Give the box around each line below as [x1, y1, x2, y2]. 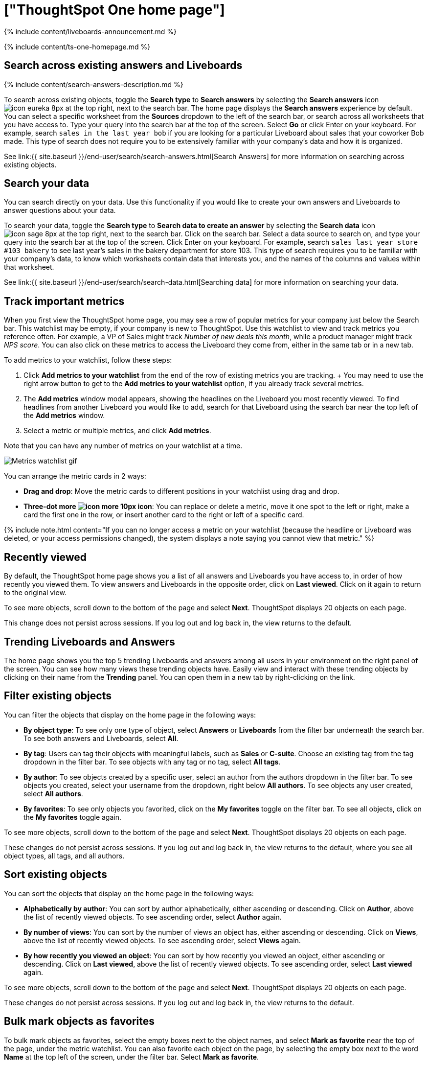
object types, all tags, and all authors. [4, 851, 125, 860]
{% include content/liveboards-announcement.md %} [4, 27, 177, 36]
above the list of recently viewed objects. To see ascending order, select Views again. [23, 936, 301, 945]
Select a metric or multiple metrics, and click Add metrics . [23, 426, 211, 435]
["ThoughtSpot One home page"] [4, 1, 225, 18]
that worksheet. [4, 263, 54, 272]
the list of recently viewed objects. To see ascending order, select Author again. [23, 912, 282, 921]
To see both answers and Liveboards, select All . [23, 734, 179, 742]
